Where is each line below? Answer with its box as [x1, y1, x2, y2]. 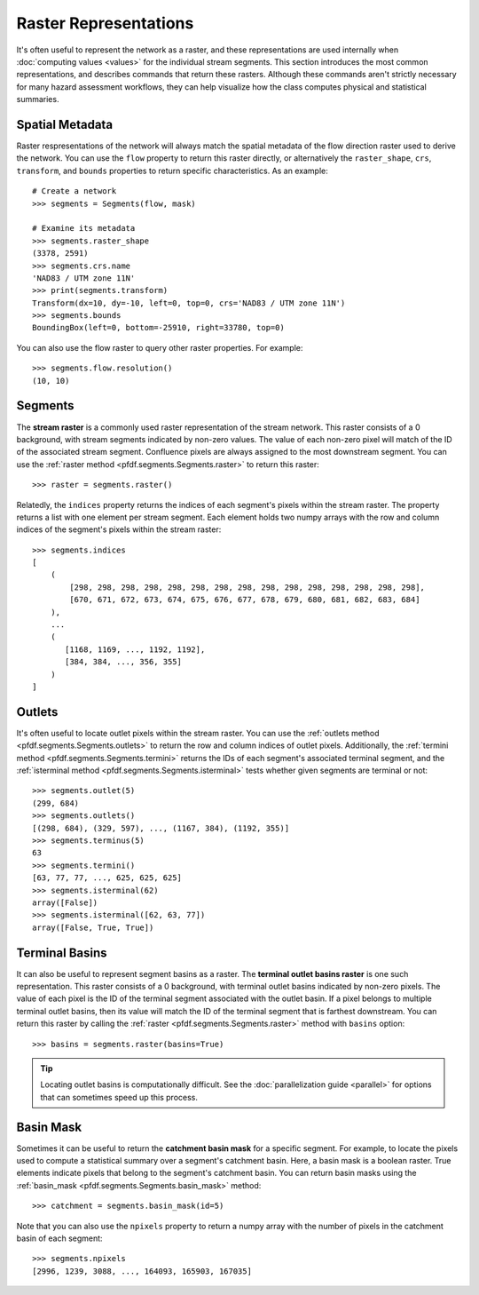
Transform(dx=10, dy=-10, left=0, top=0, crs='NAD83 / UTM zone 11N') [32, 298, 346, 308]
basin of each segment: [16, 1233, 103, 1243]
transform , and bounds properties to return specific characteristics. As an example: [16, 165, 328, 176]
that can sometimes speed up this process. [40, 1092, 199, 1102]
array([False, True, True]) [32, 922, 154, 933]
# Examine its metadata [32, 223, 136, 234]
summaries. [16, 94, 59, 105]
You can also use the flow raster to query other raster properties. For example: [16, 342, 303, 353]
